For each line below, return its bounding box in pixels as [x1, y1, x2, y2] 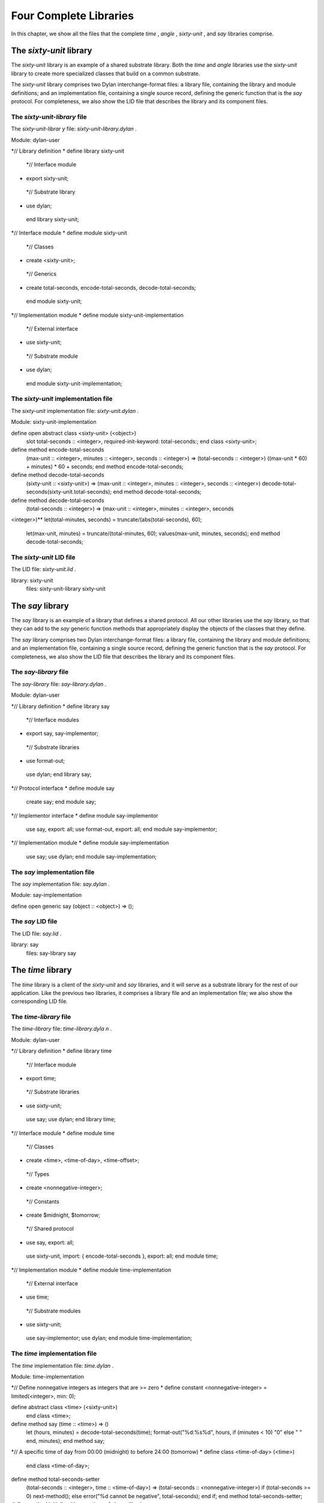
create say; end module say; [26, 798, 96, 806]
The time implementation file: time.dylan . [11, 1362, 114, 1369]
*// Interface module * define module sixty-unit [11, 229, 127, 237]
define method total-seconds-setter [11, 1475, 100, 1483]
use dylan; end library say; [26, 771, 92, 778]
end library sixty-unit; [26, 215, 79, 222]
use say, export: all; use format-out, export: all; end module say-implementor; [26, 825, 217, 833]
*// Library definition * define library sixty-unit [11, 147, 125, 155]
